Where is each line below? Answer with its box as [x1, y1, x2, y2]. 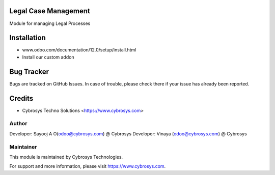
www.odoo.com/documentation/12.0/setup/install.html [22, 47, 136, 53]
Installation [9, 34, 46, 42]
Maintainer [9, 143, 37, 150]
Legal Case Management [9, 7, 90, 15]
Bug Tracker [9, 67, 49, 76]
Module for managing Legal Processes [9, 20, 91, 26]
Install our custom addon [22, 54, 74, 60]
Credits [9, 94, 34, 103]
